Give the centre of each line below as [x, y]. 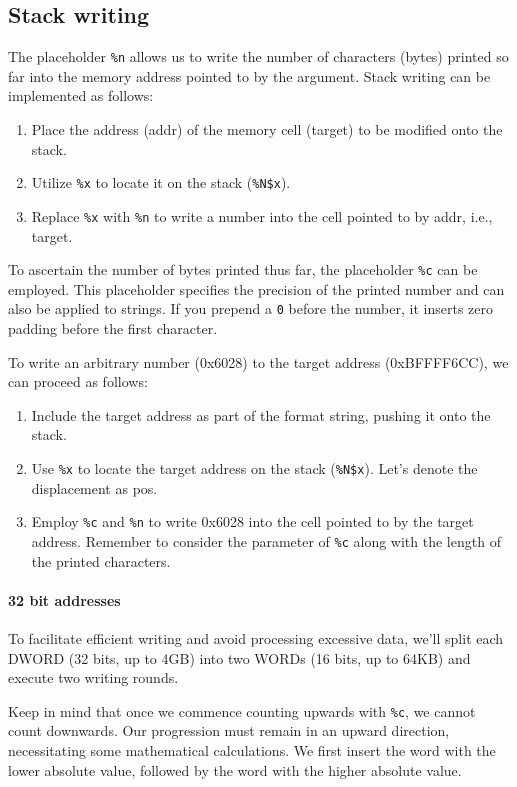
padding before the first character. [113, 328]
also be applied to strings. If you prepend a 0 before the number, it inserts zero [250, 308]
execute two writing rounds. [93, 677]
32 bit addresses [64, 599]
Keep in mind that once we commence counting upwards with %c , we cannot [242, 710]
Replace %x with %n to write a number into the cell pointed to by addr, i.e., [262, 215]
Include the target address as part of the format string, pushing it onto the [261, 414]
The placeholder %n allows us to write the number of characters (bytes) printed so [258, 56]
